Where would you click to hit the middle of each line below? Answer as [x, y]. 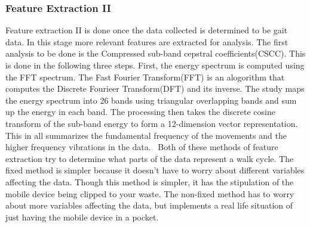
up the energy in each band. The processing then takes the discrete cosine [140, 112]
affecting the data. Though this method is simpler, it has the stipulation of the [150, 181]
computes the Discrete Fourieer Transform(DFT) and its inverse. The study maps [155, 88]
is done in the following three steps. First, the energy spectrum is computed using [155, 65]
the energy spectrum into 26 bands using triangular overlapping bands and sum [151, 100]
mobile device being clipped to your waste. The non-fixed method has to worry [150, 193]
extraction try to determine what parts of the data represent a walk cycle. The [150, 158]
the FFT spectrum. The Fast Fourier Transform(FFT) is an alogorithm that [145, 77]
